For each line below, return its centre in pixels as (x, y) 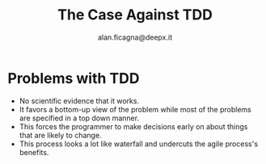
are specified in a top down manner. (79, 118)
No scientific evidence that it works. (79, 101)
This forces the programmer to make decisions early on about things (133, 126)
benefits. (34, 152)
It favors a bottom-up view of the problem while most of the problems (135, 109)
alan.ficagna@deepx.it (135, 37)
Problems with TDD (74, 78)
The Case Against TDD (135, 15)
